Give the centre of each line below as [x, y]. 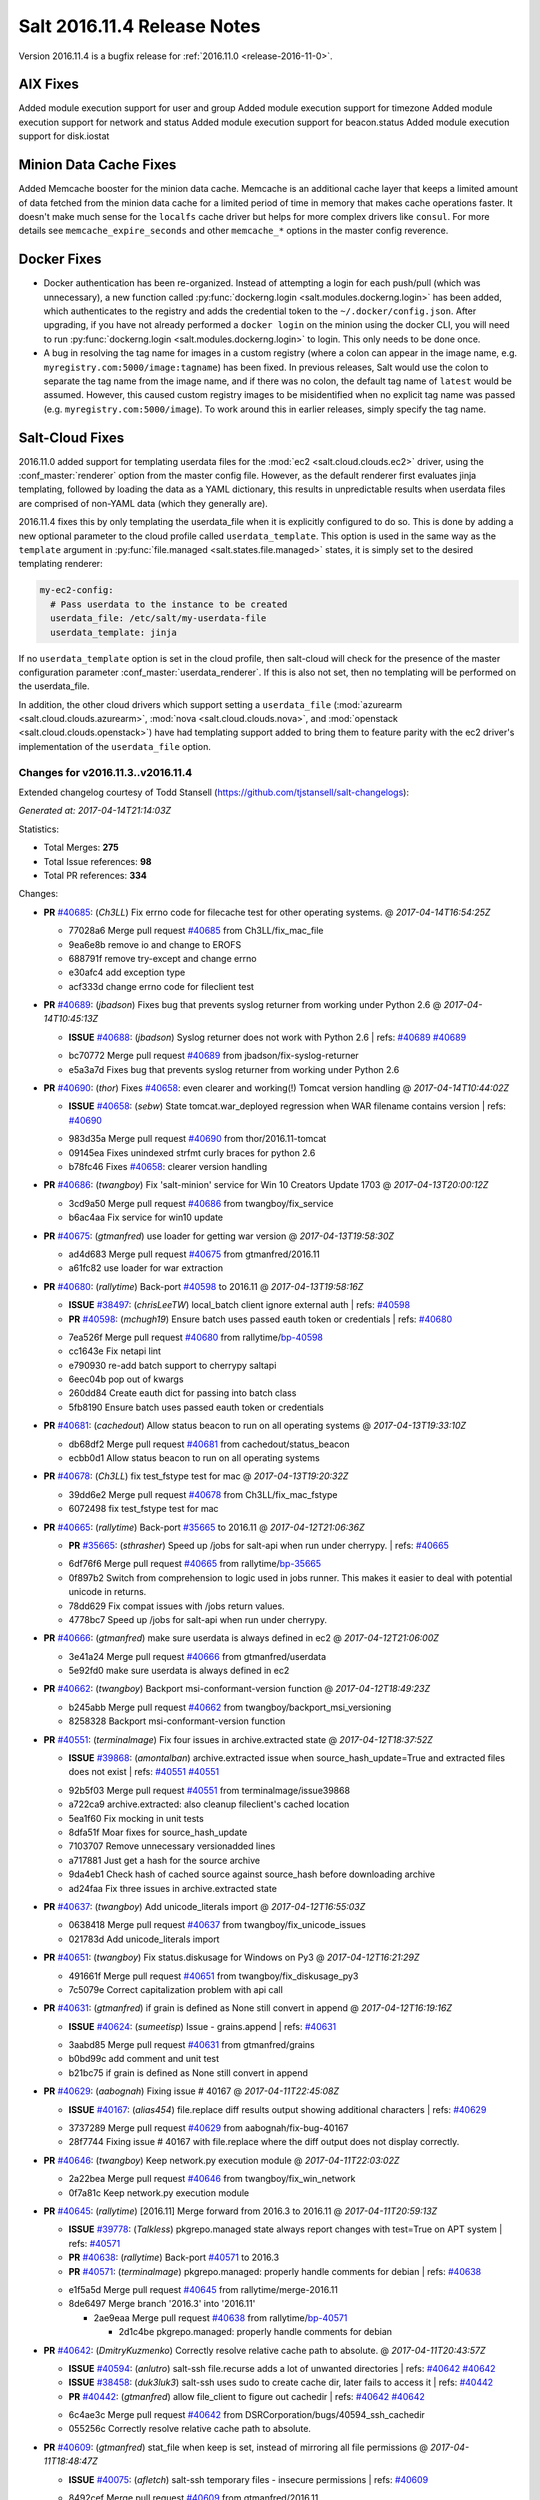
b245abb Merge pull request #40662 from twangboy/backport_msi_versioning [230, 1707]
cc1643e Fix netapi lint [115, 1351]
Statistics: [39, 829]
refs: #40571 [94, 2243]
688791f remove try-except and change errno [162, 958]
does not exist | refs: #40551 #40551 [144, 1772]
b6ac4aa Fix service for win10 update [146, 1217]
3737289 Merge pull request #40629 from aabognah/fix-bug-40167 [208, 2128]
